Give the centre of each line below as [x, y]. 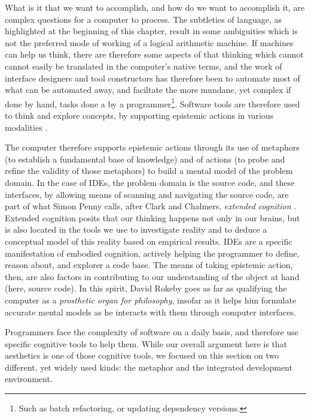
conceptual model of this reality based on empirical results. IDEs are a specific [149, 241]
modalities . [26, 127]
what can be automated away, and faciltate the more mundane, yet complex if [148, 90]
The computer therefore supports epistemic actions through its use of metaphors [152, 147]
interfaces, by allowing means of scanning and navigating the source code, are [147, 194]
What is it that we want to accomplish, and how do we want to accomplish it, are [155, 7]
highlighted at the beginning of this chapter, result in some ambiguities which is [151, 31]
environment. [29, 379]
